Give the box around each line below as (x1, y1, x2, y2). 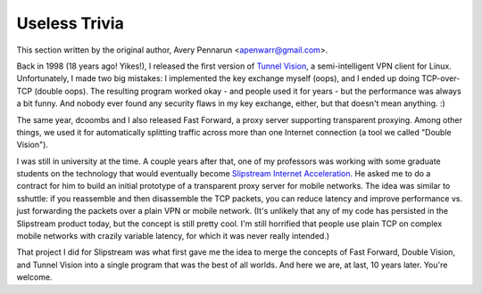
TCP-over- (420, 73, 461, 84)
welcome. (16, 272, 53, 282)
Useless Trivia (16, 13, 124, 33)
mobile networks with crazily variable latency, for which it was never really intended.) (16, 231, 330, 241)
